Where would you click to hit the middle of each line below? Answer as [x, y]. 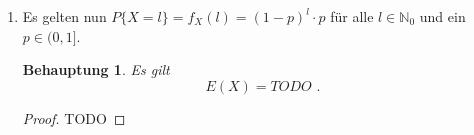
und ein [442, 16]
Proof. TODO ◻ [74, 117]
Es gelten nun [64, 16]
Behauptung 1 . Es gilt [96, 69]
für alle [352, 16]
